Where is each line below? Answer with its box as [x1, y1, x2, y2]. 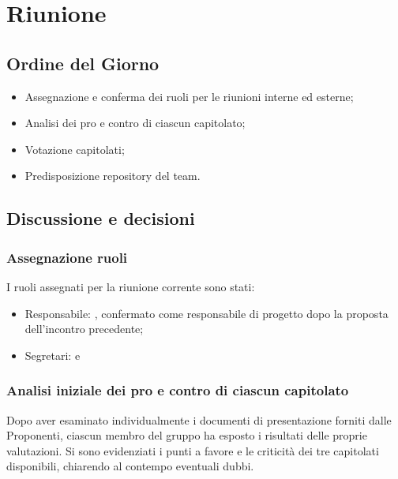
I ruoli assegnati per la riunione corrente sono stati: [6, 278, 255, 294]
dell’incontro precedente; [24, 320, 144, 337]
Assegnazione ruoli [6, 247, 128, 267]
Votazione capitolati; [24, 140, 125, 157]
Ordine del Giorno [6, 51, 160, 75]
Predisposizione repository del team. [24, 167, 201, 184]
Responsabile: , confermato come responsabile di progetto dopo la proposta [24, 305, 389, 321]
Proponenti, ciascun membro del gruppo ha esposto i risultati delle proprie [6, 427, 367, 443]
